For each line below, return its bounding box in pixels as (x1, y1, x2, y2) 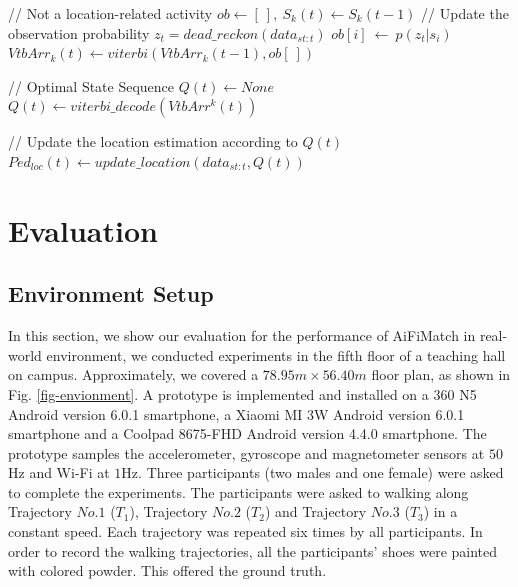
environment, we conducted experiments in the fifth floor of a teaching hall (46, 344, 506, 365)
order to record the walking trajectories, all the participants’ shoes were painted (8, 540, 498, 561)
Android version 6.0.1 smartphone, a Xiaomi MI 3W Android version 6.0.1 (8, 403, 465, 424)
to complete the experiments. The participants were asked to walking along (8, 481, 469, 502)
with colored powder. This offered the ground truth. (8, 560, 327, 581)
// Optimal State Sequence (8, 75, 175, 96)
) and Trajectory (264, 501, 367, 522)
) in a (423, 501, 458, 522)
